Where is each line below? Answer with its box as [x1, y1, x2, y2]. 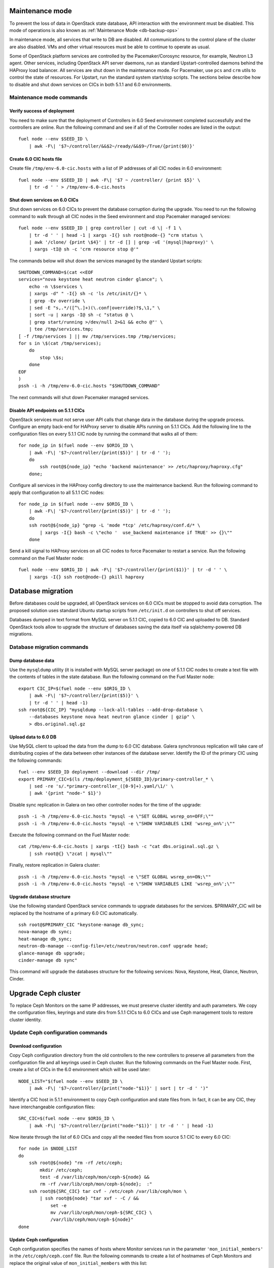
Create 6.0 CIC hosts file [9, 156, 62, 162]
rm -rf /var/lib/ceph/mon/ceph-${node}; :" [40, 1181, 152, 1187]
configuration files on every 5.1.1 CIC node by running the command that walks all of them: [9, 431, 198, 437]
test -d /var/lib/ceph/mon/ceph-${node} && [40, 1174, 150, 1180]
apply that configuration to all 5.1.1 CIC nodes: [9, 489, 105, 496]
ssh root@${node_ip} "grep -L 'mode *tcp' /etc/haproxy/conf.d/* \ [28, 522, 200, 529]
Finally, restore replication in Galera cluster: [9, 862, 100, 868]
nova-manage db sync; [18, 929, 72, 935]
